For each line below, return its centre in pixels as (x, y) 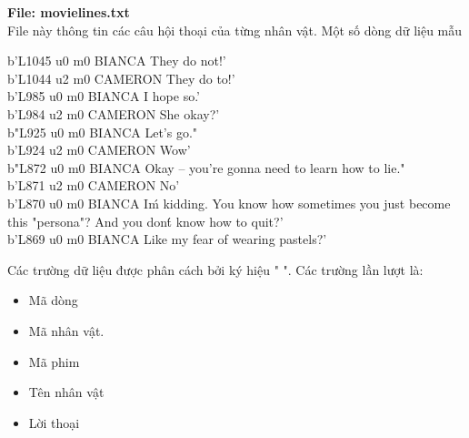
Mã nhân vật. (66, 330)
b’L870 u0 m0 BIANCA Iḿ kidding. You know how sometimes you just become (229, 203)
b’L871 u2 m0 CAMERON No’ (94, 185)
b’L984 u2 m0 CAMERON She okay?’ (114, 113)
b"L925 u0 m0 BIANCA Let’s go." (103, 132)
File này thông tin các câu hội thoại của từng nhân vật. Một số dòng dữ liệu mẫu (235, 30)
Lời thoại (54, 422)
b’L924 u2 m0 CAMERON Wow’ (99, 150)
